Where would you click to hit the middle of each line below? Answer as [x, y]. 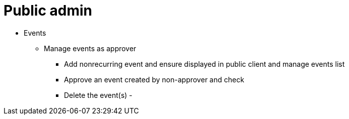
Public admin [48, 11]
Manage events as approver [90, 48]
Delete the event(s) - [98, 95]
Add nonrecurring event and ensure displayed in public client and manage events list [204, 64]
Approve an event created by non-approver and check [154, 79]
